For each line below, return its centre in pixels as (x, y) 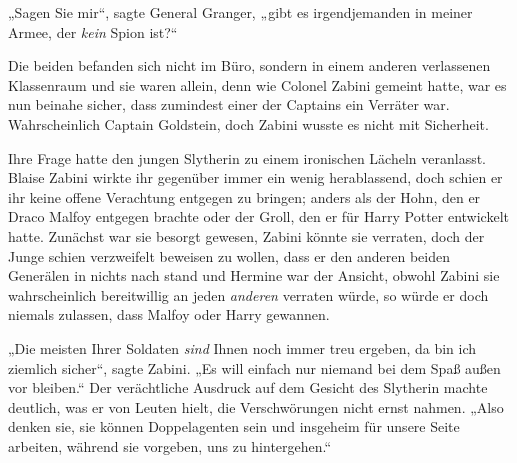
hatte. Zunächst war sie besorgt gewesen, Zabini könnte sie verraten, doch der (246, 235)
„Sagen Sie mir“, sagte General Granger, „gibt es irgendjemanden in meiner (240, 12)
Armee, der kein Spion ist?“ (93, 31)
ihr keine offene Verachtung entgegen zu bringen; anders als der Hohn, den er (244, 196)
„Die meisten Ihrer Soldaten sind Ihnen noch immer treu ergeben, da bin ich (242, 347)
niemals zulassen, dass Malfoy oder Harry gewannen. (169, 314)
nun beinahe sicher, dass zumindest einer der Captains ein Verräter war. (229, 104)
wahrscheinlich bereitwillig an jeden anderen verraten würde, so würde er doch (248, 294)
